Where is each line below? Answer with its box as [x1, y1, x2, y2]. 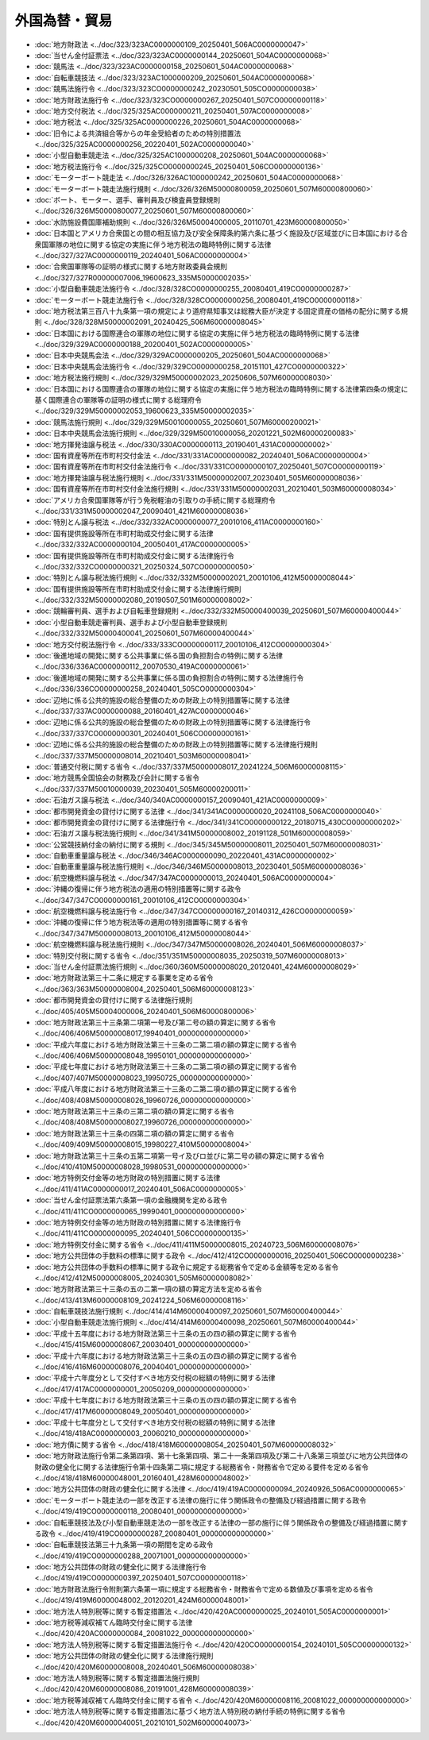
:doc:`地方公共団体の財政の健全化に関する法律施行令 [34, 1562, 207, 1572]
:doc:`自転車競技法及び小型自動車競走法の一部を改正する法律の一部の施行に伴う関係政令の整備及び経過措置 [34, 1518, 388, 1527]
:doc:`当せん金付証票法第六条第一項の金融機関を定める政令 [34, 1195, 228, 1205]
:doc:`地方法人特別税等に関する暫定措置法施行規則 [34, 1672, 200, 1683]
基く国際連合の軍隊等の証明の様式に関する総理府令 [34, 395, 202, 405]
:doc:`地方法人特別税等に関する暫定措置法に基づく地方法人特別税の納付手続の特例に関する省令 [34, 1707, 346, 1716]
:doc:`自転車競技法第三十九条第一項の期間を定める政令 [34, 1540, 214, 1549]
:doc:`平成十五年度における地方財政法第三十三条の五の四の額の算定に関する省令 [34, 1329, 297, 1338]
